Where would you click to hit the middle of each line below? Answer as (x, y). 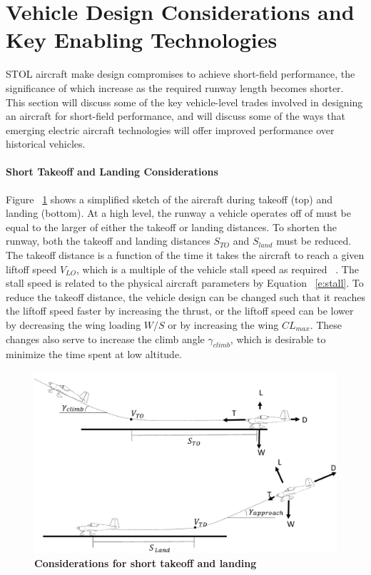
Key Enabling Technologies (142, 40)
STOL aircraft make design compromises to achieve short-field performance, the (181, 74)
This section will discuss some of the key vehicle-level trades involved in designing (184, 102)
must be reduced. (314, 241)
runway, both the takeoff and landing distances (108, 241)
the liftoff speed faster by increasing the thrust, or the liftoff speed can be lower (180, 311)
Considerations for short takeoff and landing (146, 563)
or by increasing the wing (223, 325)
